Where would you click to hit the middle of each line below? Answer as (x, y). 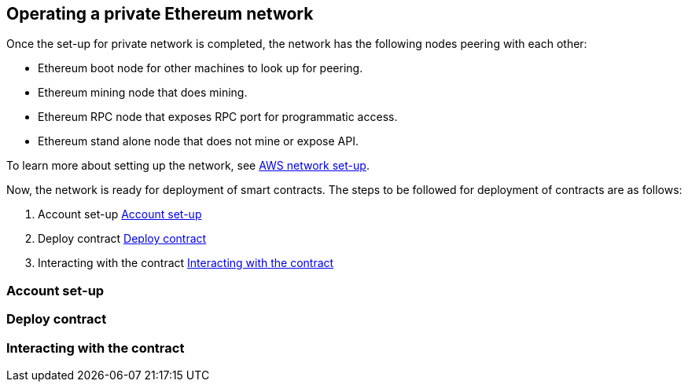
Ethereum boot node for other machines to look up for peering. (201, 68)
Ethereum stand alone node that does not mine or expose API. (198, 141)
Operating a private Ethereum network (160, 14)
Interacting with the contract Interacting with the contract (186, 263)
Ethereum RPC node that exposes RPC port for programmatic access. (218, 117)
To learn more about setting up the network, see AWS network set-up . (188, 166)
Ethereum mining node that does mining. (143, 93)
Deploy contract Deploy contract (122, 239)
